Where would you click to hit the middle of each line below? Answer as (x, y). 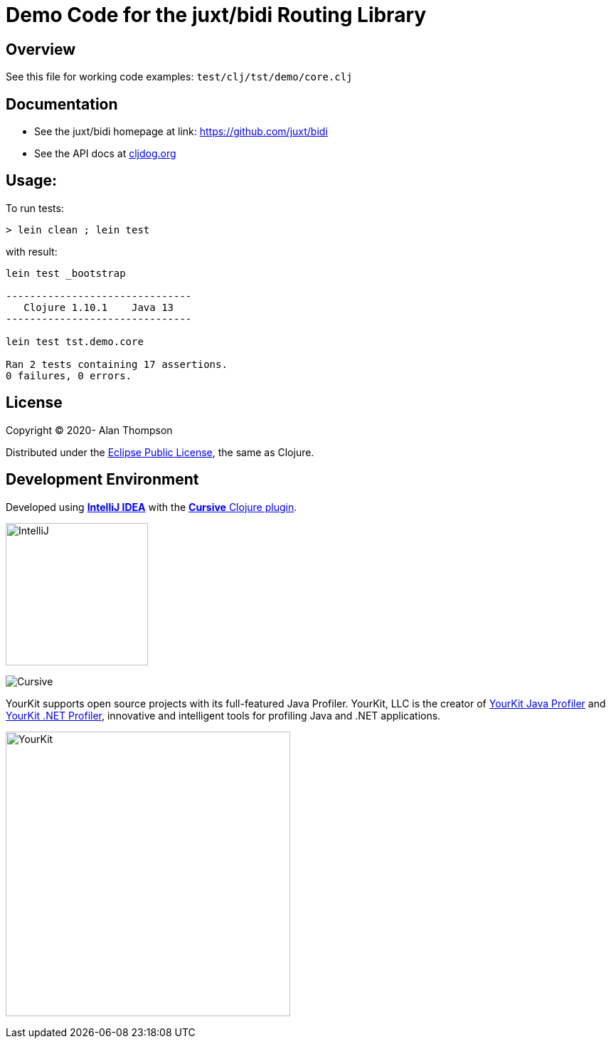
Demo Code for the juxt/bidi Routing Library (216, 15)
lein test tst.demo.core (75, 341)
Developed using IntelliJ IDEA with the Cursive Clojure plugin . (152, 507)
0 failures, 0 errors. (69, 375)
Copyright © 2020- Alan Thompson (89, 430)
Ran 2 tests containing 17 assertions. (117, 364)
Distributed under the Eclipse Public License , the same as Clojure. (160, 452)
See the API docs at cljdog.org (105, 154)
